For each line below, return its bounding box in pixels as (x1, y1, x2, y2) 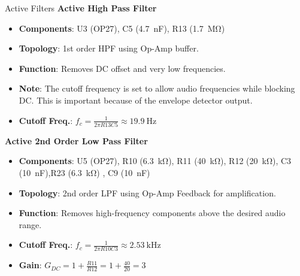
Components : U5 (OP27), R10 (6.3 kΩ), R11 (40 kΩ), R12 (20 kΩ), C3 (19, 154, 292, 167)
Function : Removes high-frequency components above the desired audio (19, 207, 286, 219)
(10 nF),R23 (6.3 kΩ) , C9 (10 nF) (19, 166, 150, 179)
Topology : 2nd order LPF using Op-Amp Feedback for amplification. (19, 186, 276, 199)
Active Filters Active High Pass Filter (5, 2, 157, 14)
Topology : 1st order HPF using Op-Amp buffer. (19, 42, 199, 54)
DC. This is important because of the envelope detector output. (19, 93, 253, 106)
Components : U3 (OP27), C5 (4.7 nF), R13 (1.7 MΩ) (19, 22, 225, 34)
